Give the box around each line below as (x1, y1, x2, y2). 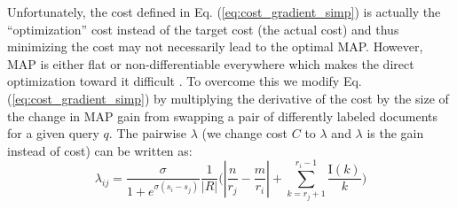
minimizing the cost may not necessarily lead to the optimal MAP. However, (7, 37, 423, 56)
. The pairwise (108, 124, 187, 143)
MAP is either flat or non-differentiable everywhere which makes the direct (7, 54, 414, 73)
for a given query (7, 124, 99, 143)
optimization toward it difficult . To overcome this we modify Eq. (7, 72, 362, 90)
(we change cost (201, 124, 288, 143)
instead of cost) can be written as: (7, 141, 193, 159)
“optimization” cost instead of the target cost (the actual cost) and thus (7, 19, 399, 38)
